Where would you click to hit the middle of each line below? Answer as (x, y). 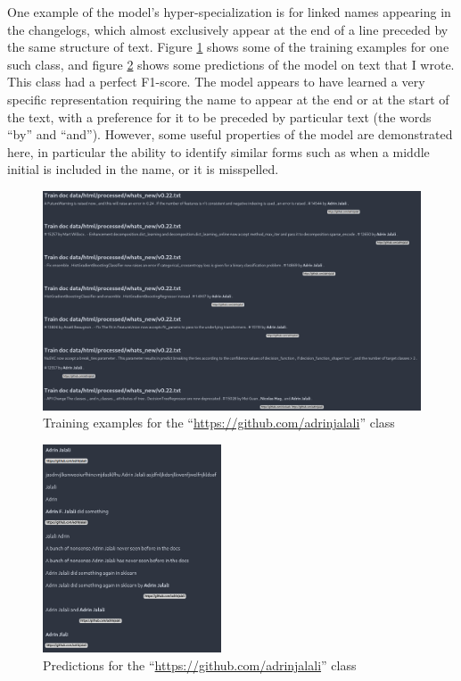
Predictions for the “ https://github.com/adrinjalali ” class (200, 665)
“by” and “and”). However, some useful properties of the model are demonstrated (230, 134)
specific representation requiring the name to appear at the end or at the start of (228, 99)
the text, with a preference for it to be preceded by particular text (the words (219, 116)
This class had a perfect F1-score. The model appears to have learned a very (216, 82)
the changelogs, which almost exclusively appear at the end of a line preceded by (228, 29)
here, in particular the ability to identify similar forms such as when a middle (218, 151)
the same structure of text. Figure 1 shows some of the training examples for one (228, 47)
